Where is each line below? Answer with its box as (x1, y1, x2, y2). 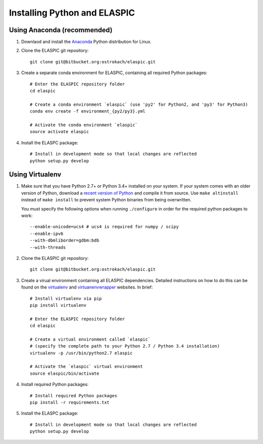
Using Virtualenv (9, 171, 61, 179)
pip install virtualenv (30, 302, 87, 308)
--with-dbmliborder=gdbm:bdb (30, 238, 99, 243)
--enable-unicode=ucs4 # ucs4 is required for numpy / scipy (30, 224, 179, 230)
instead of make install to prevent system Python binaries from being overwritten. (21, 197, 192, 203)
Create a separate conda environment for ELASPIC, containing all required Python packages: (21, 70, 207, 76)
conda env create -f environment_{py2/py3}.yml (30, 109, 146, 114)
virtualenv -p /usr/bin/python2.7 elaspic (30, 350, 133, 356)
